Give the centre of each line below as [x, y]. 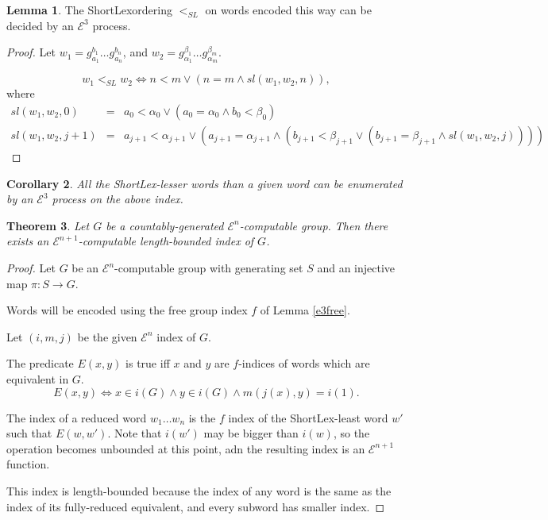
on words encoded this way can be [288, 10]
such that [29, 433]
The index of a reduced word [77, 417]
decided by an [40, 25]
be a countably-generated [165, 225]
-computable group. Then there [314, 225]
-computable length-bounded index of [166, 241]
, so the [351, 433]
